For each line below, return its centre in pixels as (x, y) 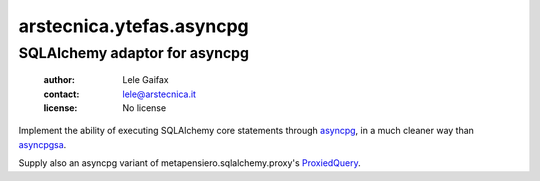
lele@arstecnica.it (159, 94)
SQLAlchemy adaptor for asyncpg (134, 53)
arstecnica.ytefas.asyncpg (133, 26)
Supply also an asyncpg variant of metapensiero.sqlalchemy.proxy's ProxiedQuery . (190, 163)
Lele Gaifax (145, 80)
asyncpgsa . (42, 144)
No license (144, 107)
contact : (61, 94)
